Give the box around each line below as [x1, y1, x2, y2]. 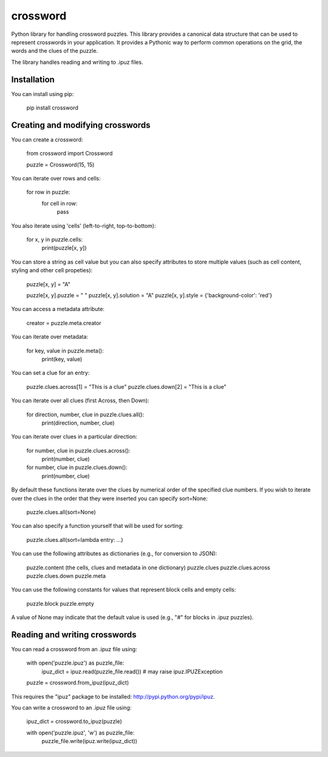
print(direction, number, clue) [41, 419, 115, 426]
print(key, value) [41, 355, 83, 363]
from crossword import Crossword [26, 149, 113, 157]
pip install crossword [26, 104, 79, 112]
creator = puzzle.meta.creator [26, 319, 101, 326]
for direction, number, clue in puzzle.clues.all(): [26, 411, 145, 418]
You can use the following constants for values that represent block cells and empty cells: [11, 586, 236, 594]
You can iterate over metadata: [11, 333, 88, 340]
